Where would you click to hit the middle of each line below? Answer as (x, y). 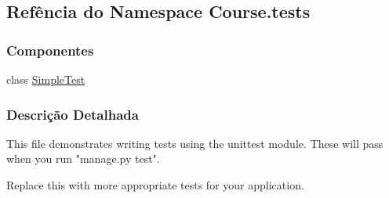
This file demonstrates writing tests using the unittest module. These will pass (195, 143)
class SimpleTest (46, 79)
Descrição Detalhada (73, 114)
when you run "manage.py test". (83, 158)
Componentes (50, 50)
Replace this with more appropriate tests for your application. (155, 185)
